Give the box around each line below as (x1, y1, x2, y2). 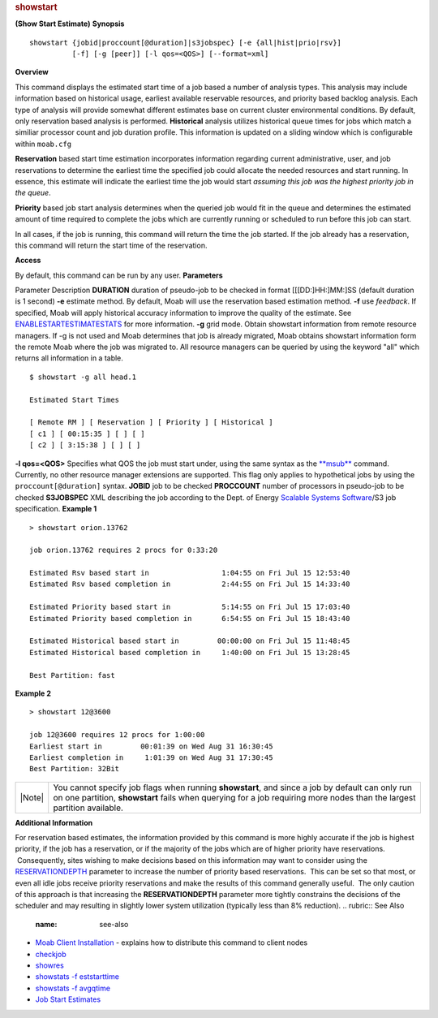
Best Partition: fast (29, 671, 115, 679)
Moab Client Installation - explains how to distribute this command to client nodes (35, 938, 308, 947)
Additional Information (15, 817, 93, 827)
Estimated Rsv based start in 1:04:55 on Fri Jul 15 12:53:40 (29, 568, 350, 578)
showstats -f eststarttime (35, 972, 119, 981)
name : (35, 919, 58, 929)
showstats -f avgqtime (35, 983, 111, 993)
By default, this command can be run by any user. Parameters (15, 270, 223, 280)
